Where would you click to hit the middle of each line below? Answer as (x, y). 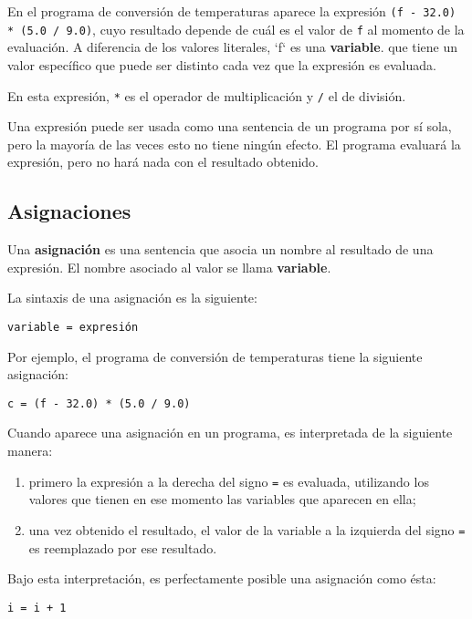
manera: (30, 451)
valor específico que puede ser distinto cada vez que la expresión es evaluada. (222, 64)
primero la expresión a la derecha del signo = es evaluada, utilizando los (229, 481)
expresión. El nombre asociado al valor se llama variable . (169, 267)
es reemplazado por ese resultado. (123, 547)
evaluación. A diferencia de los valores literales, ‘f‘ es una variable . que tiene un (233, 47)
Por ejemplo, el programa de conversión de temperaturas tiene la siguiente (215, 356)
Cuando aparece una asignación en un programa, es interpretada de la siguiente (230, 433)
